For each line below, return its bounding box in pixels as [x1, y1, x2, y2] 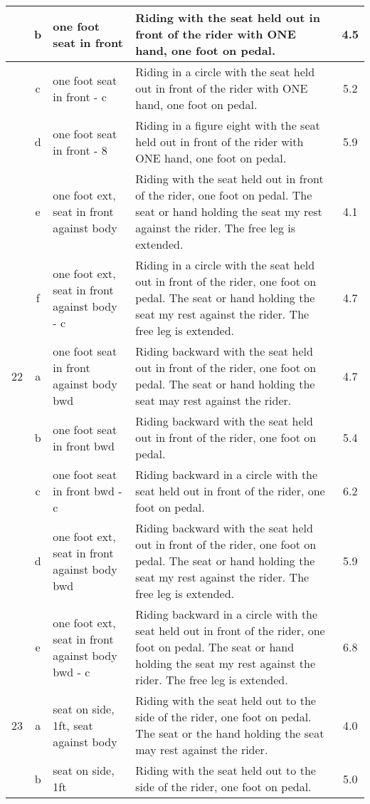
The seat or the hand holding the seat [135, 725, 324, 741]
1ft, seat [53, 716, 93, 733]
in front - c [53, 88, 107, 105]
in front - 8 [53, 141, 107, 158]
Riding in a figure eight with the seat [135, 117, 320, 133]
